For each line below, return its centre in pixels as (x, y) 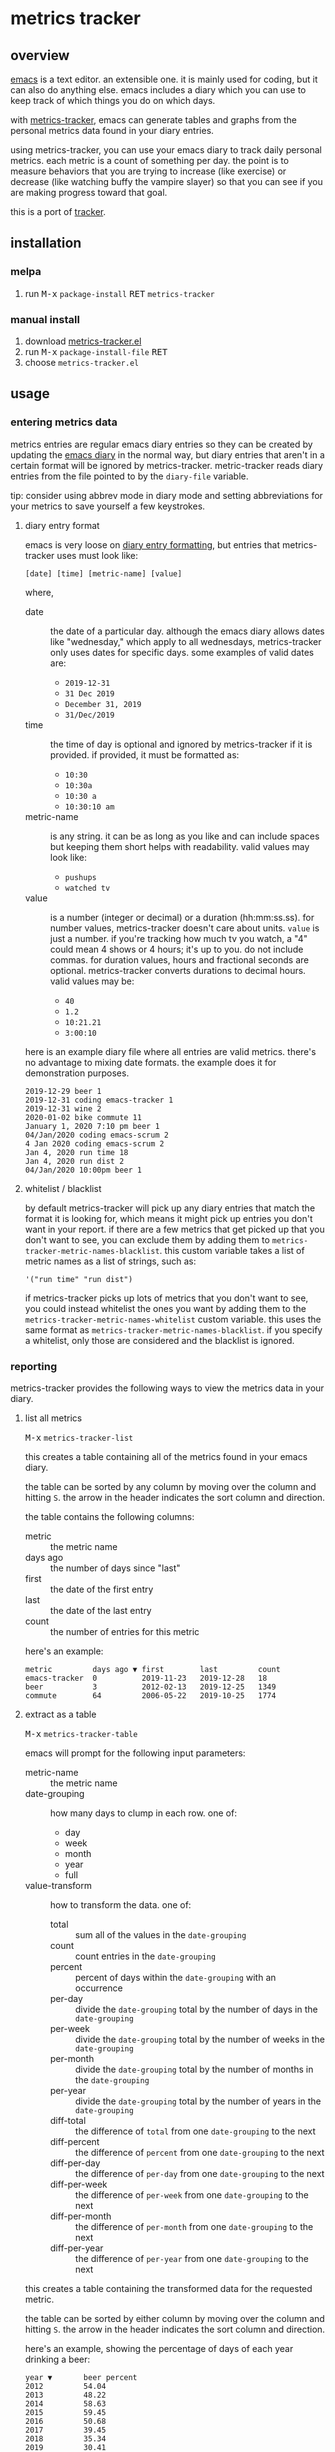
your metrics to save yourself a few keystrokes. (108, 506)
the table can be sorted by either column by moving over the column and (174, 2318)
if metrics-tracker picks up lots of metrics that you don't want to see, (166, 1298)
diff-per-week (78, 2184)
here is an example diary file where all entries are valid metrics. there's (170, 1051)
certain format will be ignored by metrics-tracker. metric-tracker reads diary (166, 465)
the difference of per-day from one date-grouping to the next (199, 2173)
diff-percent (74, 2141)
